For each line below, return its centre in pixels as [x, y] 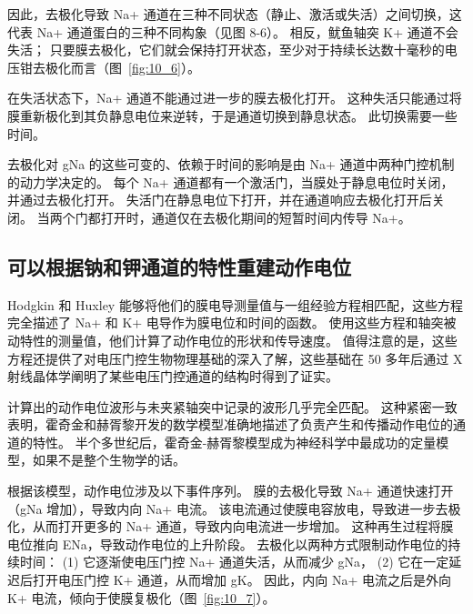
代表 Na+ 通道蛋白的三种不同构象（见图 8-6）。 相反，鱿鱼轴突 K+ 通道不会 [233, 31]
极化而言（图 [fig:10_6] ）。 [122, 67]
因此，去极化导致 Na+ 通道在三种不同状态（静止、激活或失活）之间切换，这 [235, 14]
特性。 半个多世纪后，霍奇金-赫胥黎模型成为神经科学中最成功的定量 [234, 442]
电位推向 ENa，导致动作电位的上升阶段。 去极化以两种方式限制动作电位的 [228, 544]
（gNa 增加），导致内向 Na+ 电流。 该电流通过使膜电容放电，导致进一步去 [228, 508]
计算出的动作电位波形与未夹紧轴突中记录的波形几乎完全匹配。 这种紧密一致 [232, 406]
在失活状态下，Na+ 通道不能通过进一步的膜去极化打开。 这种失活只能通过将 [235, 98]
